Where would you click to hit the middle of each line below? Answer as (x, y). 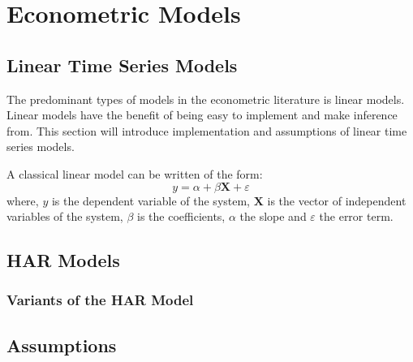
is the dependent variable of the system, (151, 200)
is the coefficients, (181, 216)
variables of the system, (65, 216)
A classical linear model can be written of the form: (135, 173)
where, (23, 200)
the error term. (356, 216)
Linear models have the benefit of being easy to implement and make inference (202, 115)
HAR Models (63, 260)
